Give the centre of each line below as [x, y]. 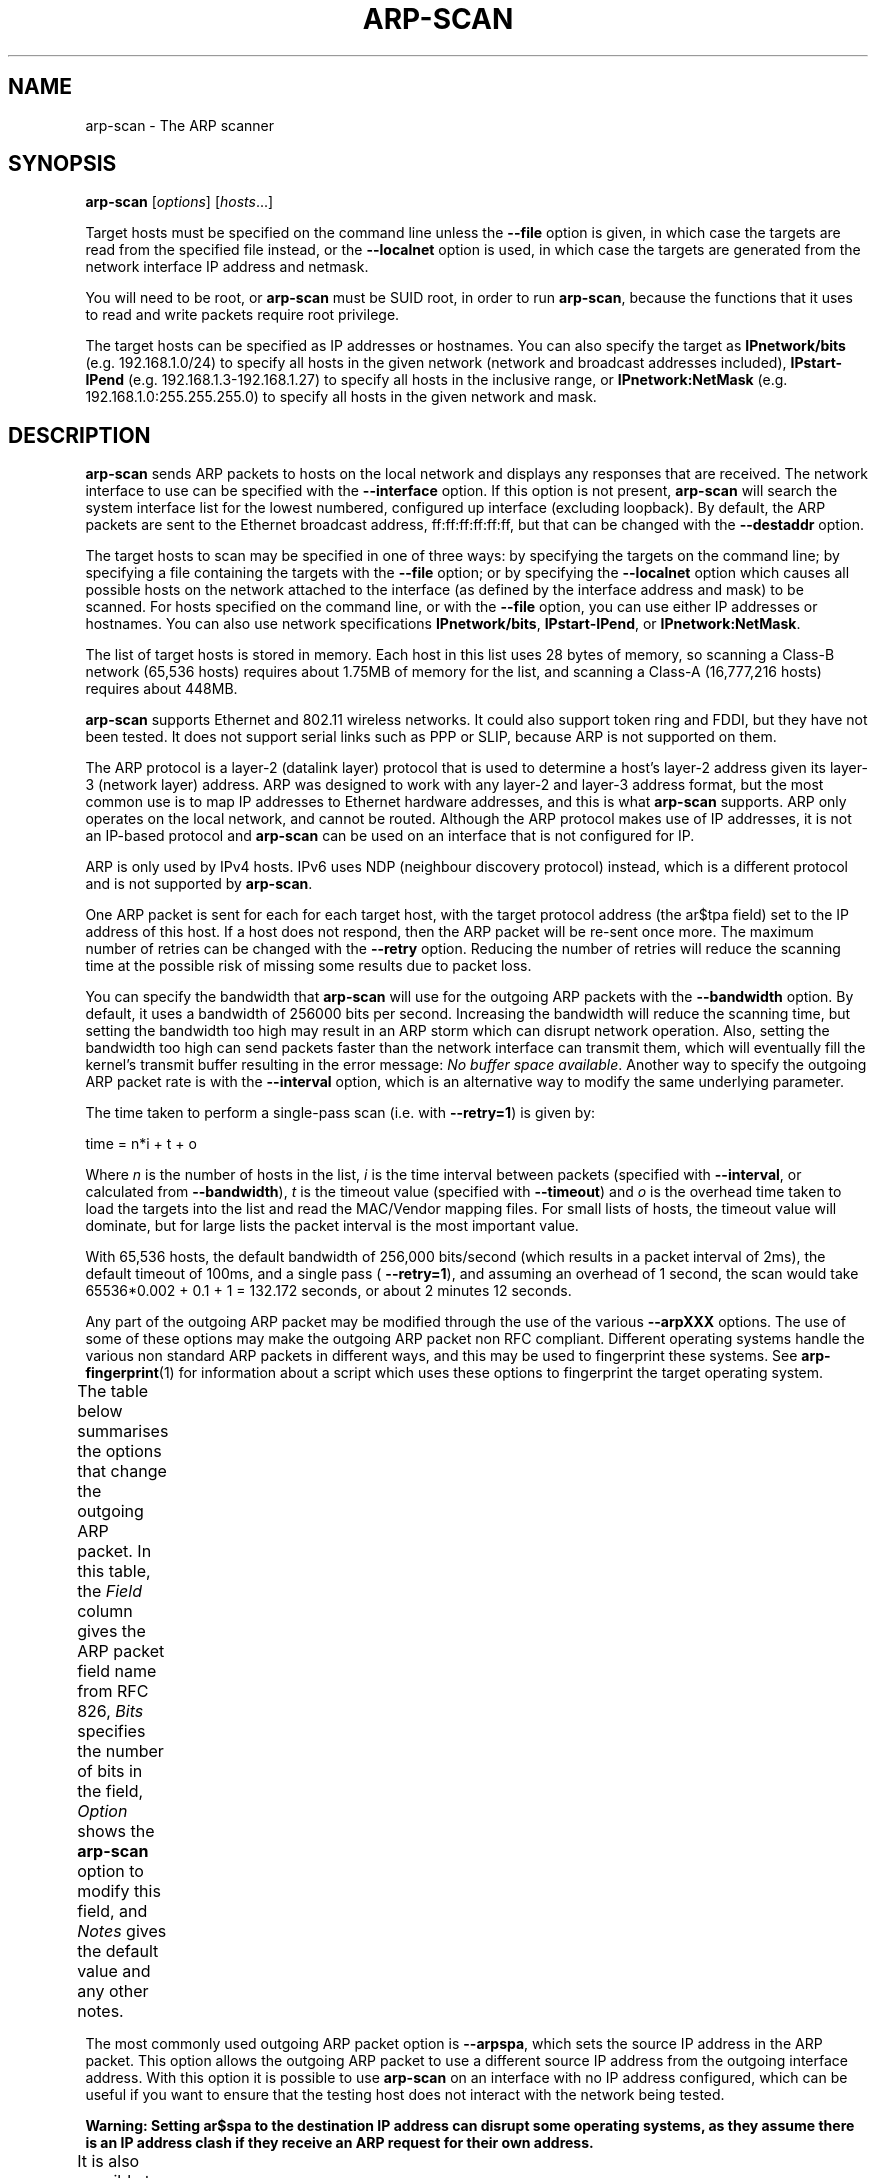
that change [122, 1471]
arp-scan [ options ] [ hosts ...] [179, 202]
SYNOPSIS [62, 164]
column [105, 1611]
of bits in [110, 1771]
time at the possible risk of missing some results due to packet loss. [308, 966]
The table [113, 1391]
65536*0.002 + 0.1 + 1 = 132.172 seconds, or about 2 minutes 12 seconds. [328, 1291]
